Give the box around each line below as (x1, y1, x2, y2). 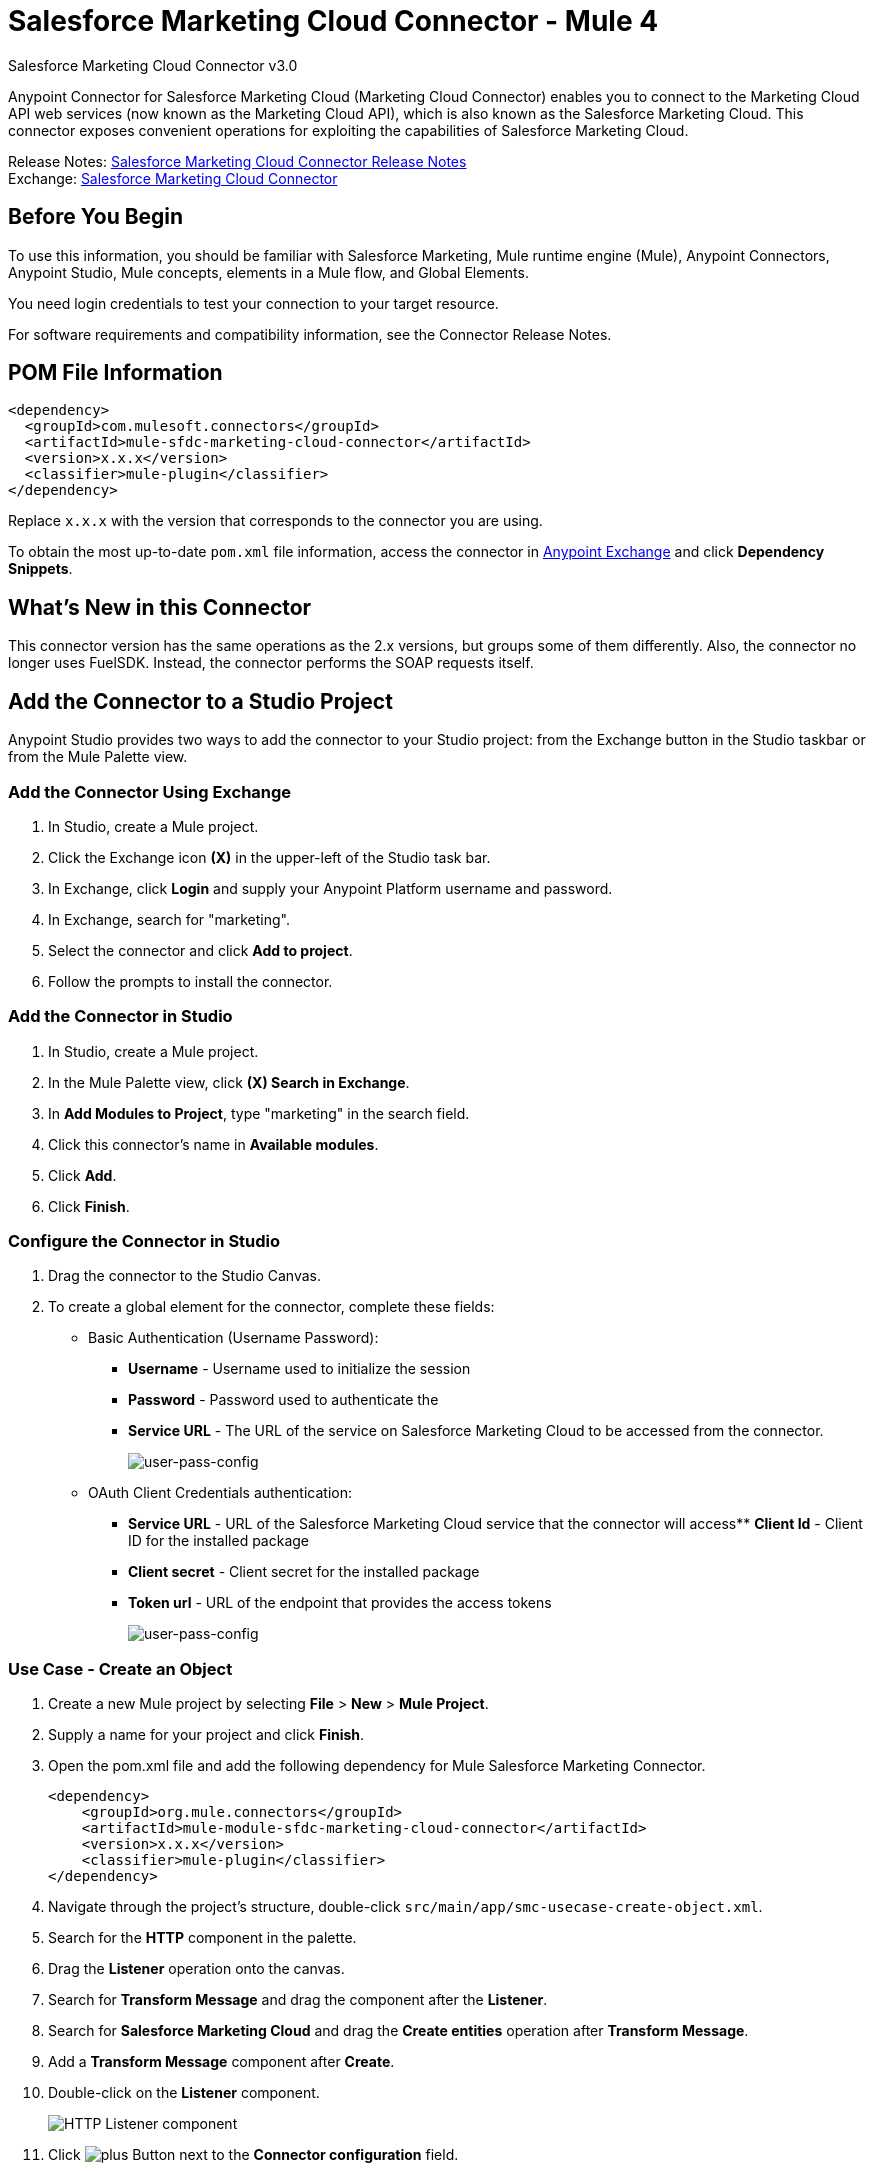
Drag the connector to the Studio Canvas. (48, 1267, 321, 1285)
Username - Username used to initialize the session (128, 1360, 471, 1378)
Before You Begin (8, 204, 184, 230)
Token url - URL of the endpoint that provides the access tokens (128, 1594, 552, 1612)
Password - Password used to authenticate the (128, 1391, 439, 1409)
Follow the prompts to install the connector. (48, 972, 333, 990)
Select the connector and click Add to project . (48, 941, 353, 959)
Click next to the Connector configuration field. (48, 2146, 459, 2164)
